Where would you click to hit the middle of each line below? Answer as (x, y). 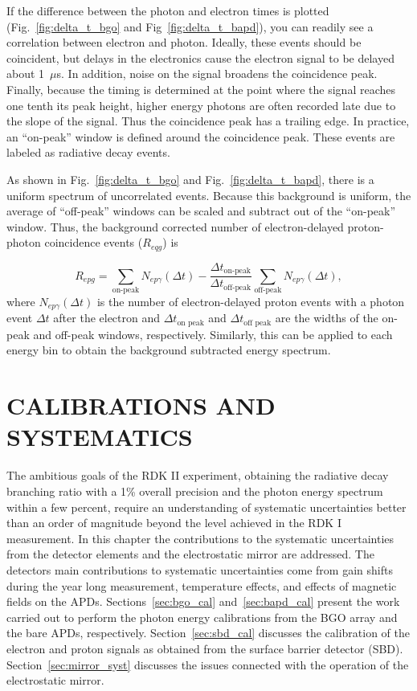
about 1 (26, 74)
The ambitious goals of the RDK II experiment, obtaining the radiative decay (198, 475)
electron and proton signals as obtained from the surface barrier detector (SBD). (205, 648)
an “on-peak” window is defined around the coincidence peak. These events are (201, 136)
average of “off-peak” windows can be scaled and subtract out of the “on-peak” (201, 211)
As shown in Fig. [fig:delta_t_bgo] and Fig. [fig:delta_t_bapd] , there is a (190, 179)
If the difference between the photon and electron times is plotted (168, 10)
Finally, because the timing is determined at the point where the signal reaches (201, 89)
